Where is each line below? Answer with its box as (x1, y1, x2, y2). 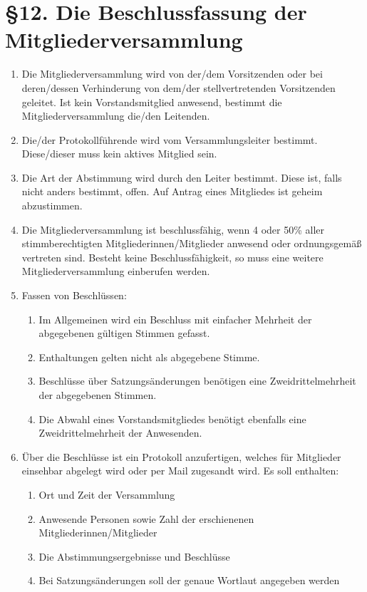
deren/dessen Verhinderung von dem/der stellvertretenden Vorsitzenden (21, 80, 336, 95)
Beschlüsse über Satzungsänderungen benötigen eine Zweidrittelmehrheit (38, 373, 356, 388)
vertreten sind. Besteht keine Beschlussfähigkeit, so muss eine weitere (21, 249, 324, 264)
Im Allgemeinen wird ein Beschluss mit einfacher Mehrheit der (38, 311, 312, 326)
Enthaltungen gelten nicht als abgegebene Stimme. (38, 349, 260, 364)
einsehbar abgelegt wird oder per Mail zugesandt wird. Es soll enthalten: (21, 463, 339, 478)
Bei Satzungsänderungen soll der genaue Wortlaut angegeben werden (38, 573, 340, 588)
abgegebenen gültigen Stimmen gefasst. (38, 326, 210, 341)
